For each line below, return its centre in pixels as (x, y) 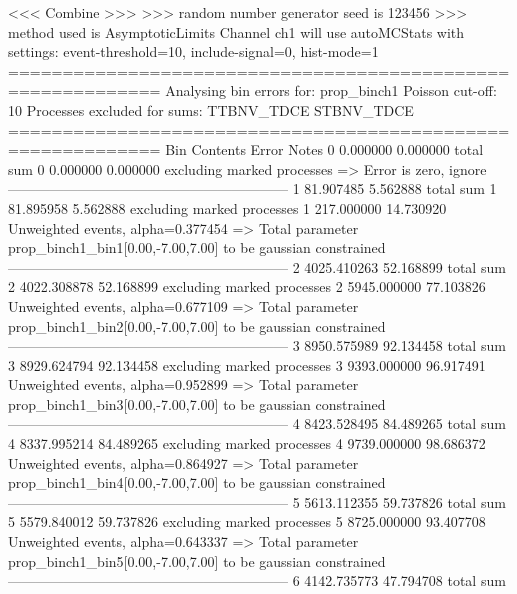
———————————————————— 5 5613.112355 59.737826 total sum (257, 501)
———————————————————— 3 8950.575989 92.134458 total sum (257, 345)
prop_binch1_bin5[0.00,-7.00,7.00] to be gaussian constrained (197, 560)
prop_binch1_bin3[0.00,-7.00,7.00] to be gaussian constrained (197, 403)
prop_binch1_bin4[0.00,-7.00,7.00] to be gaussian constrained (197, 482)
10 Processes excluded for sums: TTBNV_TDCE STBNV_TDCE (211, 109)
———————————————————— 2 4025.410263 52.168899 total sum (257, 266)
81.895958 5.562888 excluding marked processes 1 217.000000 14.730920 (227, 207)
